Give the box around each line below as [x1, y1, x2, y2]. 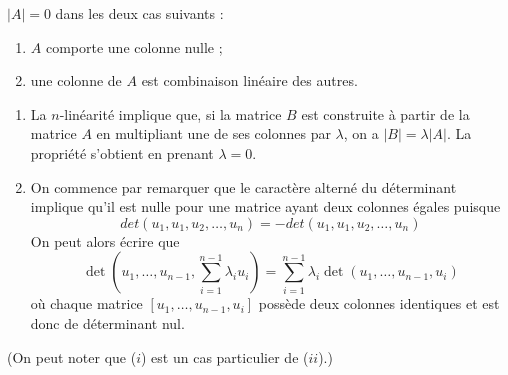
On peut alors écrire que [30, 230, 180, 251]
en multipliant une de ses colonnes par [96, 123, 331, 144]
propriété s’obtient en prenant [30, 142, 214, 163]
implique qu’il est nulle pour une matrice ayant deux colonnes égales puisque [30, 196, 501, 217]
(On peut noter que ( [7, 346, 137, 367]
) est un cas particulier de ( [141, 346, 309, 367]
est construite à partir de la [301, 103, 470, 124]
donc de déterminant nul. [30, 312, 185, 333]
